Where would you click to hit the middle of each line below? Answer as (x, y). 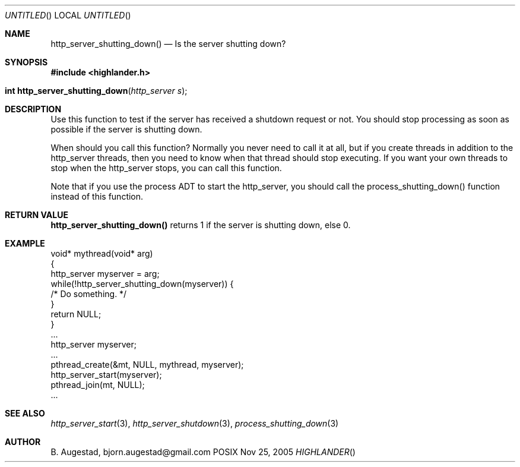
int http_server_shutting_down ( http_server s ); (96, 91)
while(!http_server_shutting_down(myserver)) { (142, 284)
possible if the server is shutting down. (126, 129)
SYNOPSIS (26, 62)
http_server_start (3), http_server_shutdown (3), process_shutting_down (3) (195, 423)
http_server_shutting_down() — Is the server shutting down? (168, 44)
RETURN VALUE (37, 215)
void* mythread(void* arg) (102, 253)
